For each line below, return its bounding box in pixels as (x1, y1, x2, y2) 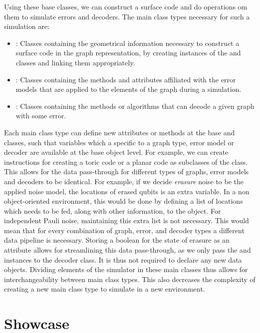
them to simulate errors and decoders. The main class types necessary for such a (4, 11, 250, 21)
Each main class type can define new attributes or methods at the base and (4, 127, 235, 137)
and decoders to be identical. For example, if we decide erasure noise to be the (4, 176, 244, 186)
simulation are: (4, 21, 49, 31)
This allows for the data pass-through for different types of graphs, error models (4, 166, 249, 177)
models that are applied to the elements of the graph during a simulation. (15, 84, 242, 94)
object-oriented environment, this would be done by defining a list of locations (4, 196, 243, 206)
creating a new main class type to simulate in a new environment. (4, 284, 205, 294)
